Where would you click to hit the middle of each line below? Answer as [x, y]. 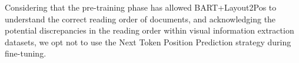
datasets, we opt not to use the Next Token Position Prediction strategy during [148, 42]
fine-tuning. [26, 53]
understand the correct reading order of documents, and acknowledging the [140, 19]
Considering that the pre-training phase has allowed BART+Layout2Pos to [141, 7]
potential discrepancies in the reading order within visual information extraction [149, 30]
